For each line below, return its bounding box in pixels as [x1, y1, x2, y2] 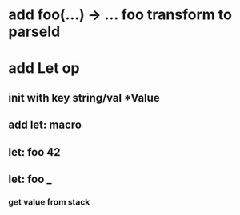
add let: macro [8, 118, 82, 132]
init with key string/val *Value [8, 90, 160, 105]
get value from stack [8, 196, 90, 207]
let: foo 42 [8, 145, 61, 159]
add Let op [8, 59, 80, 78]
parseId [8, 22, 61, 41]
